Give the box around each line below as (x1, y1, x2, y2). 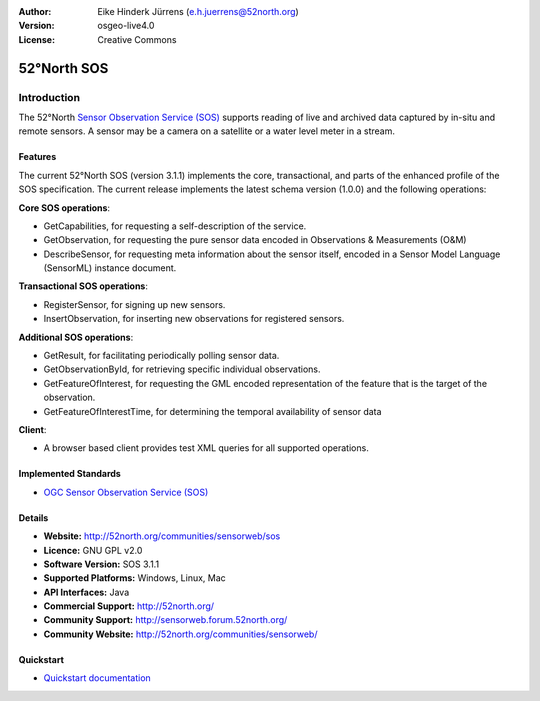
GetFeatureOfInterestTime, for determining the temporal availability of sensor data (43, 405, 382, 417)
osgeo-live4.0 (97, 20, 155, 32)
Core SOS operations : (18, 201, 110, 214)
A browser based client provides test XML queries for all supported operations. (43, 442, 369, 454)
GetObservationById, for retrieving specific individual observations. (43, 363, 321, 375)
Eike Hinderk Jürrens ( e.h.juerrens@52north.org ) (97, 6, 299, 17)
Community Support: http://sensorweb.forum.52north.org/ (43, 614, 288, 626)
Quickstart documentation (43, 672, 152, 684)
